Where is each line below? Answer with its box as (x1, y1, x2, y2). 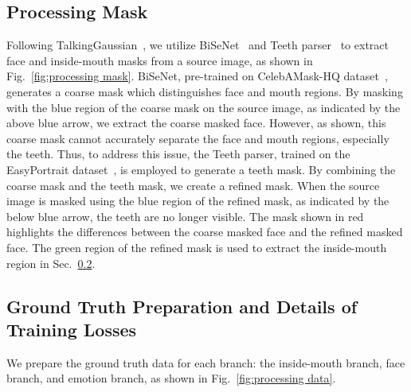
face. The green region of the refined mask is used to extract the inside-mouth (6, 239, 387, 255)
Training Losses (6, 316, 137, 341)
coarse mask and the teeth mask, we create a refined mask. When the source (6, 177, 380, 193)
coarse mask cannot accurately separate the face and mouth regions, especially (6, 130, 389, 146)
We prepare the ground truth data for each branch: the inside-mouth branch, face (6, 354, 405, 371)
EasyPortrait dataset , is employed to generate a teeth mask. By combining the (6, 161, 396, 177)
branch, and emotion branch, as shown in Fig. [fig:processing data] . (6, 370, 336, 386)
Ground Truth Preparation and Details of (6, 293, 358, 318)
